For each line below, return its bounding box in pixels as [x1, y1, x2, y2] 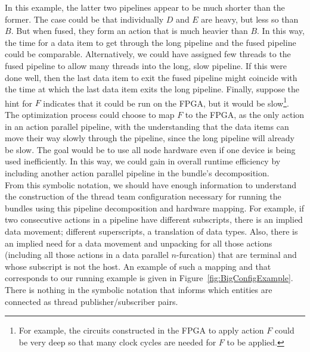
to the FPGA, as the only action [185, 108, 305, 120]
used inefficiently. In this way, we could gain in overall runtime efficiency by [5, 155, 281, 167]
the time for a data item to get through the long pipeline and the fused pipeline [5, 36, 296, 48]
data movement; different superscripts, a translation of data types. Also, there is [5, 225, 298, 237]
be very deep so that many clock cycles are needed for [18, 335, 216, 348]
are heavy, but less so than [201, 13, 299, 25]
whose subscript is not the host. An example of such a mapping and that [5, 260, 271, 272]
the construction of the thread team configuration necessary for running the [5, 190, 281, 203]
